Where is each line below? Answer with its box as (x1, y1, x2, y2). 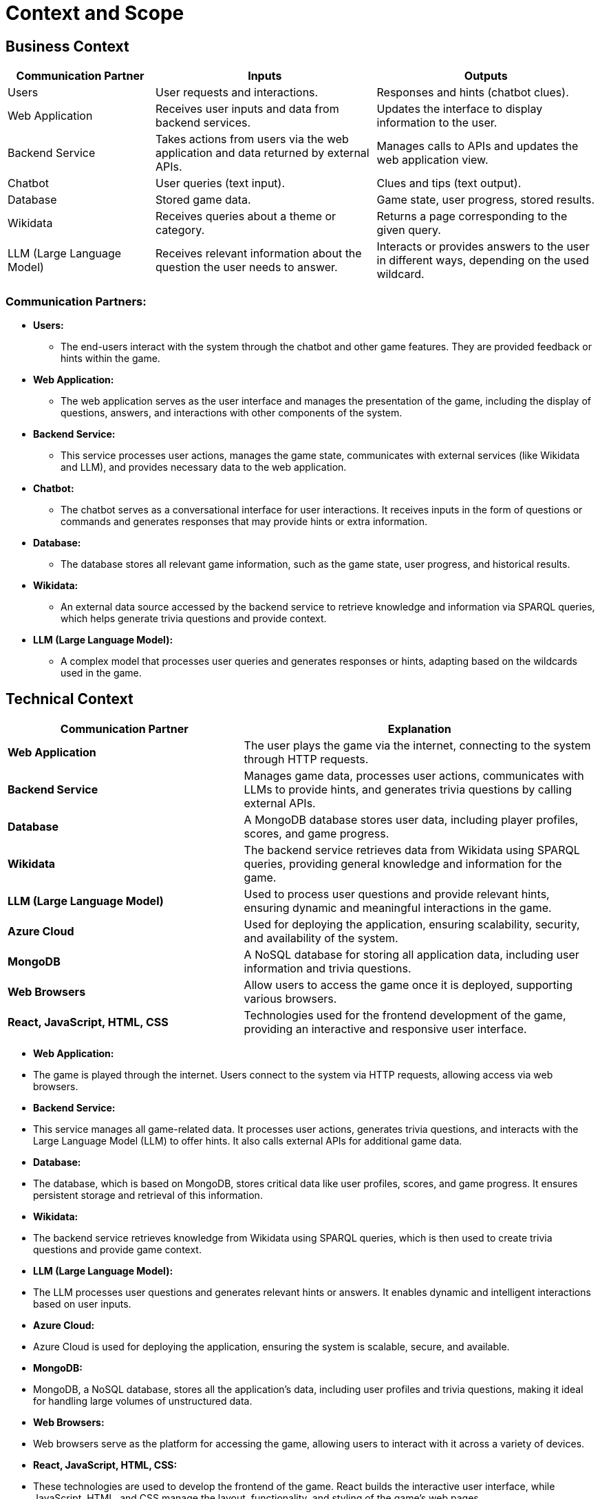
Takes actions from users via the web (156, 132, 349, 147)
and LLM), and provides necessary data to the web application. (61, 460, 347, 473)
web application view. (376, 153, 489, 167)
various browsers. (244, 991, 337, 1006)
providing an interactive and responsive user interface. (244, 1021, 527, 1036)
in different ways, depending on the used (376, 253, 589, 268)
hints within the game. (61, 352, 160, 364)
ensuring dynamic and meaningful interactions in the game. (244, 900, 552, 915)
